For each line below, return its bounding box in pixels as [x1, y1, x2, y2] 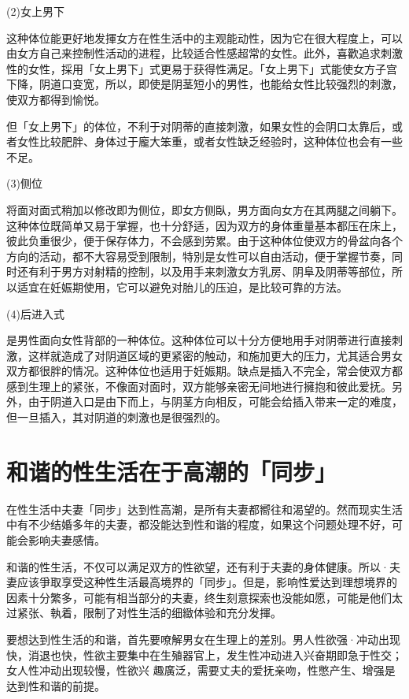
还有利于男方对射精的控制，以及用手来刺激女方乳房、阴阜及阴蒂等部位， [17, 263, 392, 280]
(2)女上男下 [6, 3, 64, 19]
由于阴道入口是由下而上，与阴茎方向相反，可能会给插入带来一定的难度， [28, 393, 403, 410]
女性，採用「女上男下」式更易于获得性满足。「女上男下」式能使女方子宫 [28, 60, 397, 76]
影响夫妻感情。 [28, 531, 105, 548]
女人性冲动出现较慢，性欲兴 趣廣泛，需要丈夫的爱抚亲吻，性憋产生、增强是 [6, 662, 396, 679]
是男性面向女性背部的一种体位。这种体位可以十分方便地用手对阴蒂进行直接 [6, 332, 392, 348]
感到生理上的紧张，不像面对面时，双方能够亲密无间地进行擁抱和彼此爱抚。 [6, 377, 392, 394]
